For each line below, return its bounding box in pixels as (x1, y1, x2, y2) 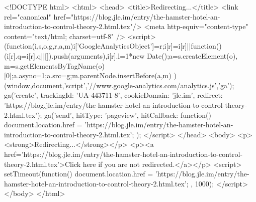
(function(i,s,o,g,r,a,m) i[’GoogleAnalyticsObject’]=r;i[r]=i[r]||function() (4, 41, 222, 51)
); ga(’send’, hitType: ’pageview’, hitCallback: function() (37, 109, 211, 120)
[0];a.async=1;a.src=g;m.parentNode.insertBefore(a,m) (4, 70, 172, 81)
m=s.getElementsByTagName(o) (4, 60, 105, 71)
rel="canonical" (4, 11, 51, 22)
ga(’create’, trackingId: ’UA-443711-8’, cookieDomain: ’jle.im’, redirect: (4, 90, 223, 100)
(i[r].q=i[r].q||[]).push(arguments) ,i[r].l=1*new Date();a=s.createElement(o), (4, 50, 238, 61)
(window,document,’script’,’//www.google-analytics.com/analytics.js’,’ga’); (4, 80, 234, 90)
